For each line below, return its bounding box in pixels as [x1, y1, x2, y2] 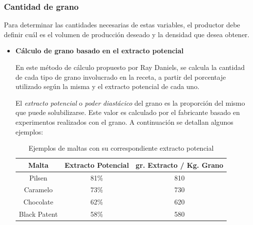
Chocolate [23, 197, 53, 207]
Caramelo [24, 184, 53, 195]
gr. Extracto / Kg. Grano [135, 159, 224, 170]
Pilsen [29, 172, 47, 182]
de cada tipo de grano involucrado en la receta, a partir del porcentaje [15, 71, 226, 82]
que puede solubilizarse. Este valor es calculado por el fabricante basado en [15, 107, 240, 117]
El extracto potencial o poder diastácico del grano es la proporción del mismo [15, 97, 245, 108]
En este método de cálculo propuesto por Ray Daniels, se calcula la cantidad [15, 62, 245, 72]
